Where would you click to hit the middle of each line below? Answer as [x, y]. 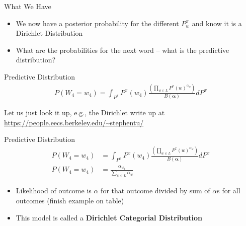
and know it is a [217, 23]
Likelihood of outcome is [54, 191]
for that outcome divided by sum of [155, 191]
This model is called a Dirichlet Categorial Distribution [109, 217]
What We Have [28, 6]
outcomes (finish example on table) [70, 200]
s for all [229, 191]
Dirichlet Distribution [49, 33]
